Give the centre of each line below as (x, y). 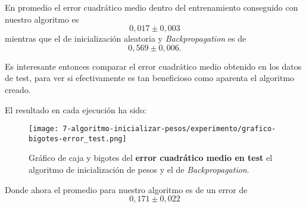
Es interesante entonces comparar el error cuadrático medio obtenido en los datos (153, 66)
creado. (18, 89)
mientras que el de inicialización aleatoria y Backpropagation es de (126, 38)
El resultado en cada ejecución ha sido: (76, 109)
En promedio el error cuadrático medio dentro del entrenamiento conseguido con (152, 7)
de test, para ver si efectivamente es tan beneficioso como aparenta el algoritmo (150, 78)
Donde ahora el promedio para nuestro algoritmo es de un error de (126, 189)
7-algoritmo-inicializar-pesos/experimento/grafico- (169, 129)
